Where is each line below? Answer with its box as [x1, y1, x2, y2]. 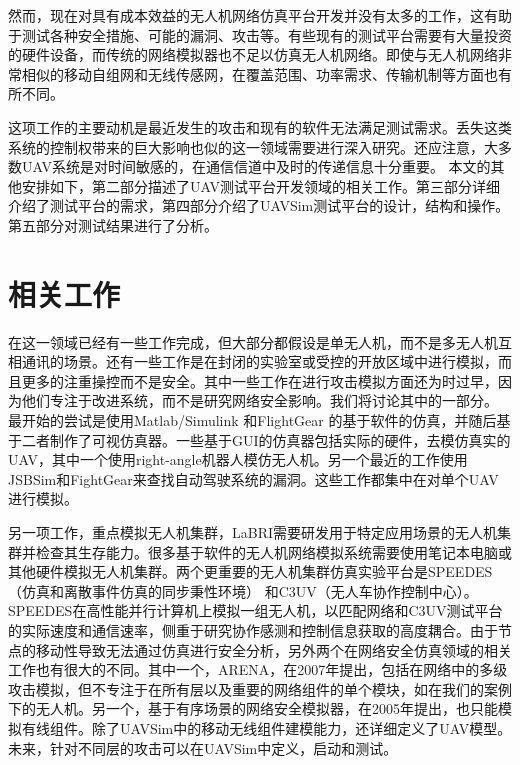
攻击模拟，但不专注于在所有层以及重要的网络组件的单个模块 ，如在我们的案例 [8, 678, 512, 699]
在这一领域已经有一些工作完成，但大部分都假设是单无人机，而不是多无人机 [8, 331, 498, 352]
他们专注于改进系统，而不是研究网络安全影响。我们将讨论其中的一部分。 [21, 390, 498, 411]
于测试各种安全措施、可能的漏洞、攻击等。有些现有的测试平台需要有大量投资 [8, 24, 512, 45]
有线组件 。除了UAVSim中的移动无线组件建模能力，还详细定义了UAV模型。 [21, 717, 512, 738]
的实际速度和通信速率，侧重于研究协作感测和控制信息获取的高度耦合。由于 [8, 619, 498, 640]
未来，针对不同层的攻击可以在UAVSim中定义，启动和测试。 [8, 737, 398, 758]
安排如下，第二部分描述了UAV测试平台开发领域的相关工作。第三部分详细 [21, 175, 500, 196]
